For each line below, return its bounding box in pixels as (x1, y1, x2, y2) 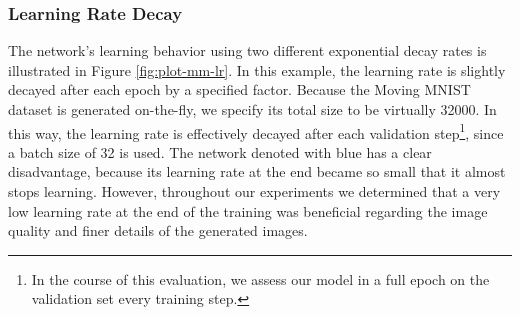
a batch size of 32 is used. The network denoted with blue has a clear (8, 141, 432, 162)
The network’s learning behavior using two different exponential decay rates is (8, 40, 487, 61)
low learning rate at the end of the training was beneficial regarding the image (8, 200, 488, 221)
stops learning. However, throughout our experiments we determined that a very (8, 181, 501, 202)
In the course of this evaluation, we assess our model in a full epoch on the (31, 268, 490, 289)
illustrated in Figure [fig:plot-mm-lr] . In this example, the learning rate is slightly (8, 59, 506, 80)
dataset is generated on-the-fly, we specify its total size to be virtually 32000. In (8, 99, 497, 119)
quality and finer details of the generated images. (8, 220, 308, 241)
